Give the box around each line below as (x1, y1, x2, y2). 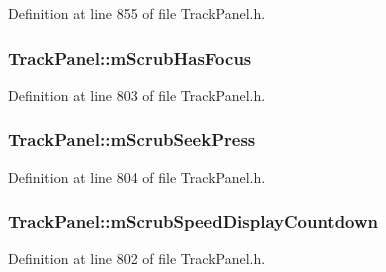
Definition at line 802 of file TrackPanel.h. (8, 248, 266, 269)
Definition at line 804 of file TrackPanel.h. (8, 166, 266, 187)
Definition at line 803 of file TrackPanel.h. (8, 84, 266, 105)
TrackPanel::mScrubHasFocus (8, 45, 252, 70)
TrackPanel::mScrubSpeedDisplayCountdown (8, 209, 379, 234)
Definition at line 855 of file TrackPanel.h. (8, 3, 266, 23)
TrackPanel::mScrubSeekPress (8, 127, 256, 152)
